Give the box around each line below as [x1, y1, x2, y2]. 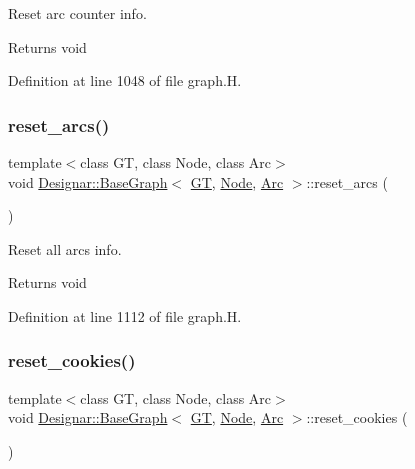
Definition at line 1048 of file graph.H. [8, 70, 242, 91]
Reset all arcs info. [8, 238, 122, 259]
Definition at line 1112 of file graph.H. [8, 305, 242, 326]
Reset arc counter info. [8, 3, 147, 23]
